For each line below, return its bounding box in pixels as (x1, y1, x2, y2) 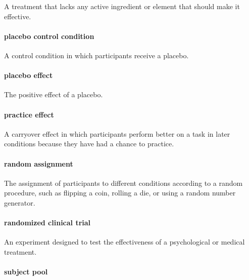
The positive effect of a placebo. (4, 89, 103, 100)
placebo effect (4, 70, 53, 81)
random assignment (4, 158, 73, 169)
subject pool (4, 266, 48, 277)
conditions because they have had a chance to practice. (4, 138, 174, 149)
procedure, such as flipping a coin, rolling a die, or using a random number (4, 187, 236, 198)
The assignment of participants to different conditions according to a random (4, 177, 243, 188)
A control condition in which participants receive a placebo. (4, 50, 189, 60)
